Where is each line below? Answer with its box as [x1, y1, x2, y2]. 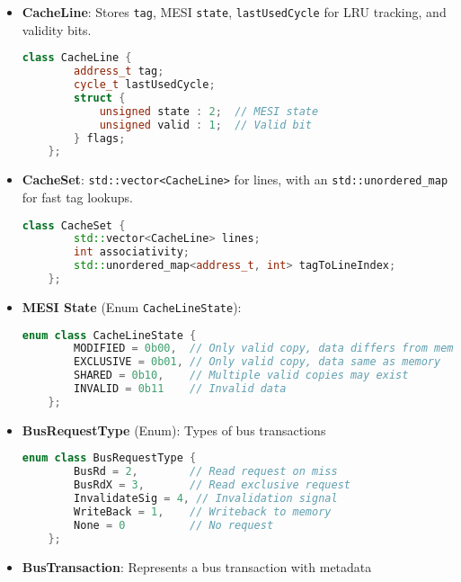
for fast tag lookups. [22, 187, 133, 206]
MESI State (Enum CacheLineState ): [22, 297, 242, 316]
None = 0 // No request [74, 518, 274, 532]
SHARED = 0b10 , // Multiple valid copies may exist [74, 369, 409, 382]
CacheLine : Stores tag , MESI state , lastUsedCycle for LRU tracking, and [22, 3, 447, 21]
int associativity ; [74, 246, 190, 259]
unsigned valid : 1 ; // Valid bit [99, 118, 313, 131]
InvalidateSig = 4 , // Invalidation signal [74, 492, 338, 505]
